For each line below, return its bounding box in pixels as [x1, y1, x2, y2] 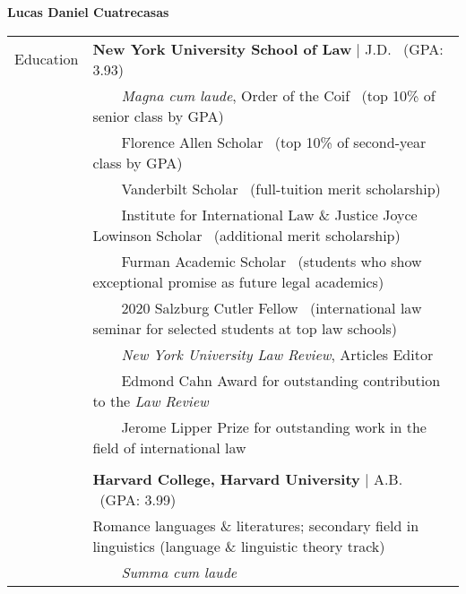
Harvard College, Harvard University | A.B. [92, 468, 403, 489]
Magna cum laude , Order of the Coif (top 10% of [121, 84, 436, 106]
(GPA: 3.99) [99, 488, 177, 510]
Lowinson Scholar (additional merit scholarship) [92, 224, 401, 245]
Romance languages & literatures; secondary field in [92, 514, 419, 536]
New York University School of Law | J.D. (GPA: [92, 38, 444, 59]
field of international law [92, 436, 246, 458]
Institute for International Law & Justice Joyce [121, 203, 418, 225]
